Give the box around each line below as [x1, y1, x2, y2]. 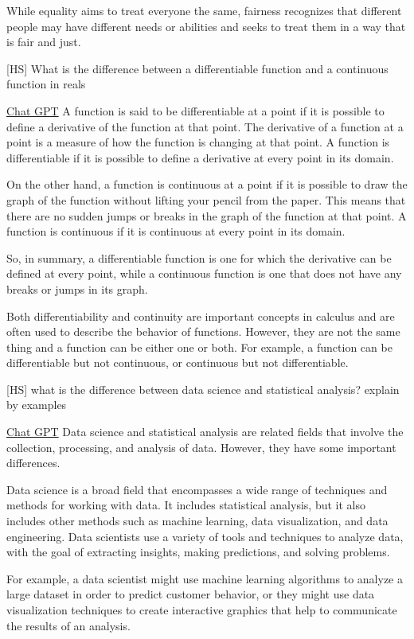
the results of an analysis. [6, 617, 131, 633]
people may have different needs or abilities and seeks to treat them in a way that [6, 18, 406, 34]
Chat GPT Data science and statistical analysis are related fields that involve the [6, 423, 404, 440]
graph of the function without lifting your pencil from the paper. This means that [6, 191, 406, 208]
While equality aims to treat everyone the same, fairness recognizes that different [6, 2, 402, 18]
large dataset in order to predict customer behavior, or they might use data [6, 586, 375, 602]
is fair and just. [6, 33, 81, 50]
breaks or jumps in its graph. [6, 280, 148, 297]
